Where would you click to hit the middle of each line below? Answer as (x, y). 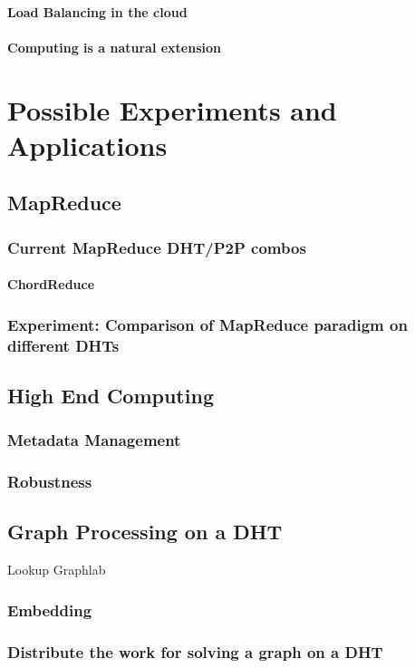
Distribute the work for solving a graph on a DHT (195, 651)
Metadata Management (94, 440)
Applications (87, 145)
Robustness (50, 482)
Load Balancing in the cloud (97, 11)
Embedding (50, 610)
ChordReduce (51, 284)
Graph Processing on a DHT (145, 532)
